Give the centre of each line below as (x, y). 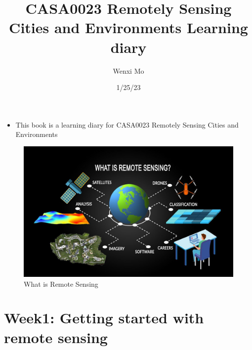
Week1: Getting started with (104, 318)
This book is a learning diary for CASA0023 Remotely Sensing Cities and (127, 124)
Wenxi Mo (128, 70)
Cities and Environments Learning (128, 27)
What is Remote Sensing (61, 284)
